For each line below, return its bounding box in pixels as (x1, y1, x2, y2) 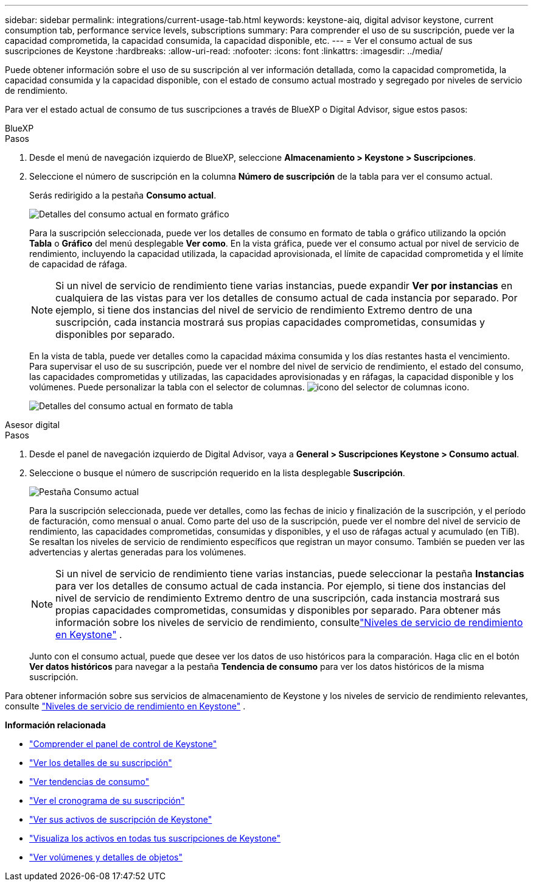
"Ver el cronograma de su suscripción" (29, 795, 185, 806)
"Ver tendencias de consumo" (29, 776, 150, 787)
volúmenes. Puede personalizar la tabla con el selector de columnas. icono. (29, 382, 470, 392)
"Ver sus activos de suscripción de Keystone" (29, 814, 212, 824)
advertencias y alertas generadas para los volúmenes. (29, 547, 246, 557)
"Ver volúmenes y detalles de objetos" (29, 852, 183, 862)
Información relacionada (5, 720, 106, 730)
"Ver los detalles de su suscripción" (29, 758, 172, 768)
